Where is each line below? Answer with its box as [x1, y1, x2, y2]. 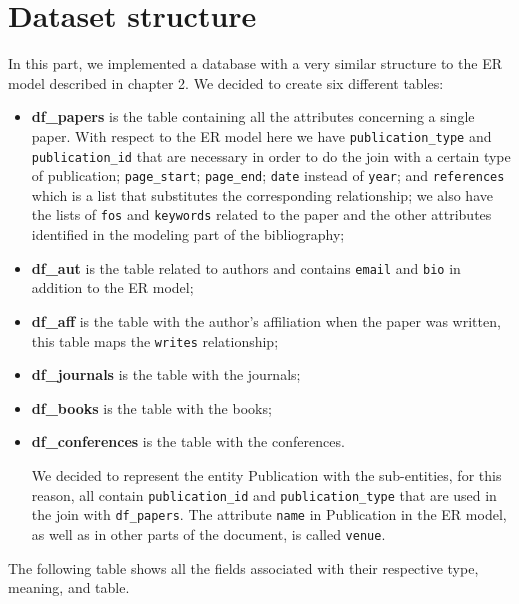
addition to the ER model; [31, 277, 194, 298]
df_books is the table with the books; [31, 397, 272, 418]
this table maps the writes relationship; [31, 330, 279, 351]
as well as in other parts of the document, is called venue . [31, 523, 386, 544]
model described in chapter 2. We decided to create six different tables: [8, 72, 444, 93]
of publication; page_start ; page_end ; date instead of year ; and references [31, 165, 505, 186]
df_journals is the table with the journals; [31, 364, 301, 385]
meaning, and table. [8, 577, 130, 598]
